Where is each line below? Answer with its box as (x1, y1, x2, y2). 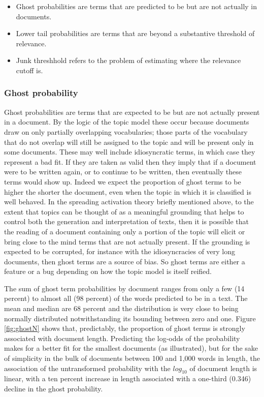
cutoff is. (16, 65, 43, 75)
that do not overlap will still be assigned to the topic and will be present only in (4, 136, 254, 147)
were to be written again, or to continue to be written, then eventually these (4, 166, 242, 177)
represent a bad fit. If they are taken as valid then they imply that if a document (4, 156, 256, 167)
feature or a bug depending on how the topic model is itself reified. (4, 266, 212, 277)
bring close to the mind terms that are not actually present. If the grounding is (4, 236, 250, 247)
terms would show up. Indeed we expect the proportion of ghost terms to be (4, 176, 241, 187)
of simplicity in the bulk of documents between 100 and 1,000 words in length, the (4, 353, 260, 363)
